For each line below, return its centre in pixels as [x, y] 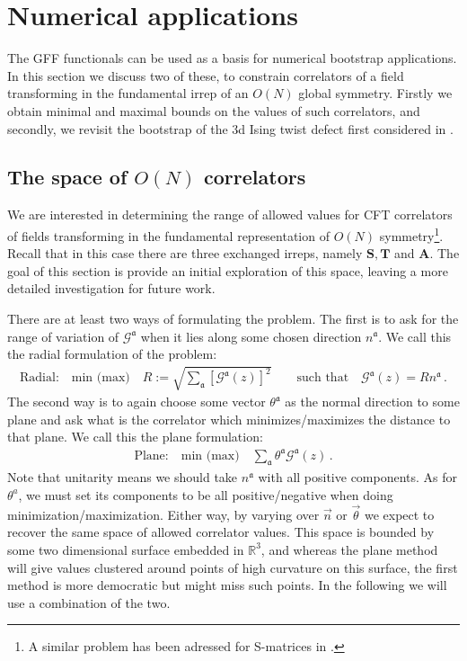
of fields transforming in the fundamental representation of [168, 235]
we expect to [399, 514]
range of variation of [63, 336]
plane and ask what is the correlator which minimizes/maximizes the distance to [229, 419]
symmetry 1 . [411, 234]
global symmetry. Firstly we [375, 93]
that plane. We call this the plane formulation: [135, 437]
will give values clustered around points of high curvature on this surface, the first [233, 567]
